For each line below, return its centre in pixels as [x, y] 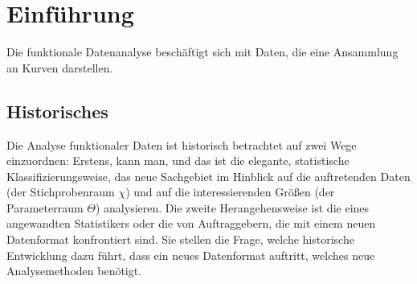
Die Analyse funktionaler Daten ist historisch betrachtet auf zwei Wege [182, 144]
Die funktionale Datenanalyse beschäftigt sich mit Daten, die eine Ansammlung [202, 52]
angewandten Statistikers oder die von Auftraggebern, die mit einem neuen [191, 223]
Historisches [57, 111]
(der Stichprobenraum [61, 192]
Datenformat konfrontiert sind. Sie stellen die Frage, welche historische [180, 239]
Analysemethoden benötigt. [74, 271]
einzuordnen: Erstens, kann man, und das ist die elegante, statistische [178, 161]
